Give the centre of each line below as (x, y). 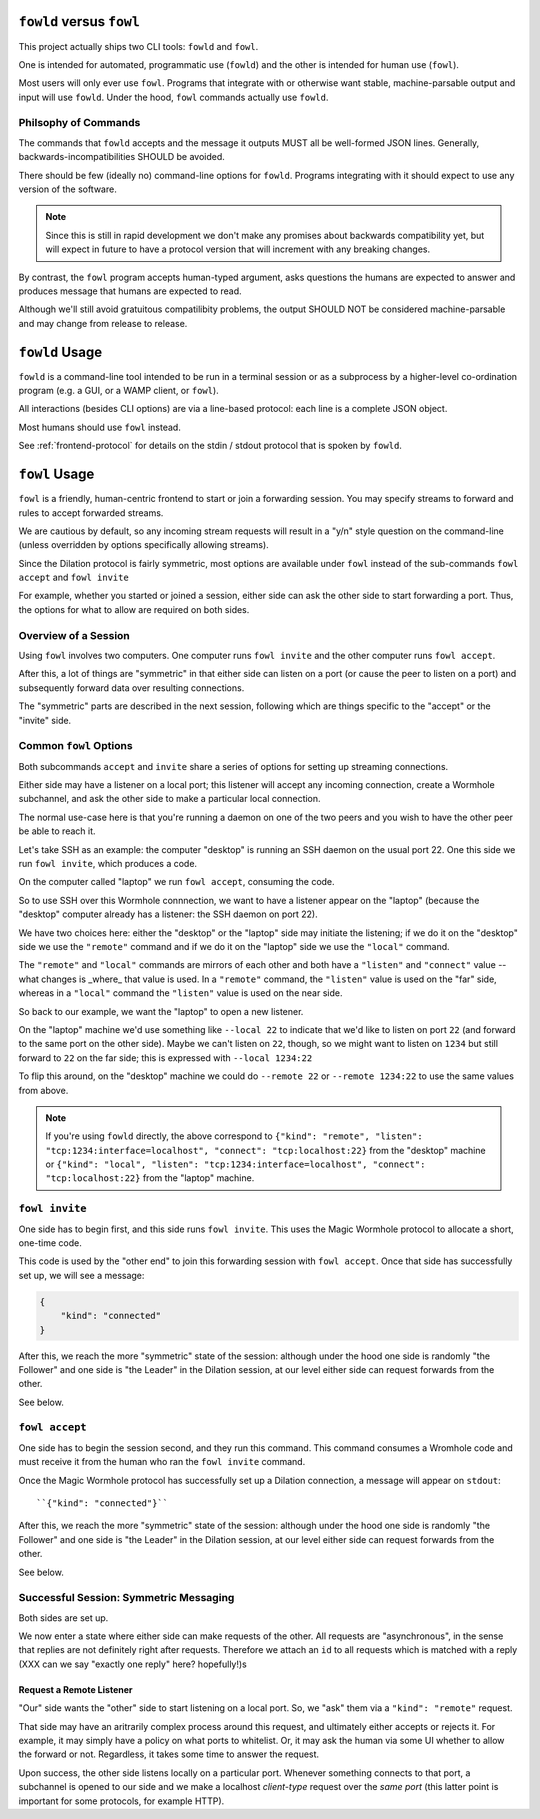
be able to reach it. (57, 831)
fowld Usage (60, 351)
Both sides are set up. (63, 1617)
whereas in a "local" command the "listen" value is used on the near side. (180, 993)
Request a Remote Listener (75, 1689)
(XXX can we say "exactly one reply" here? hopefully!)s (132, 1664)
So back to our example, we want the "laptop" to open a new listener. (161, 1011)
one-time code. (50, 1242)
